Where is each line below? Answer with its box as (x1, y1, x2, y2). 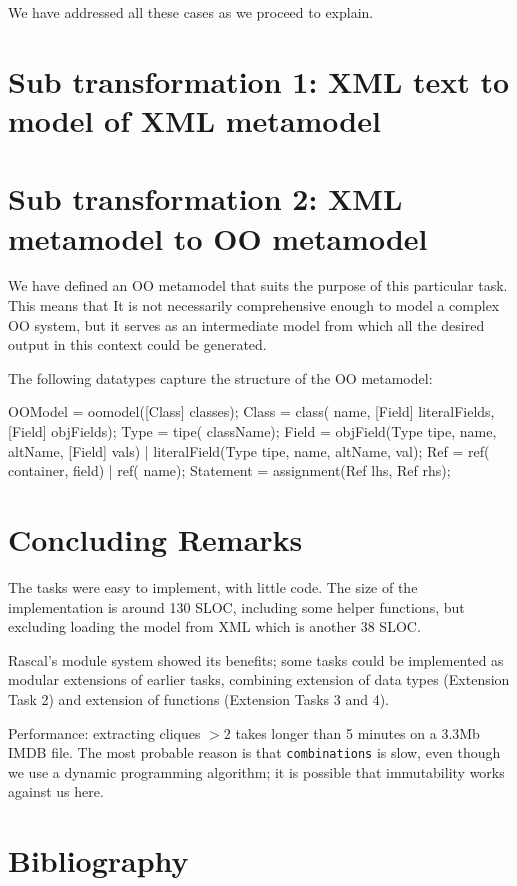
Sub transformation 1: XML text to (8, 60, 510, 101)
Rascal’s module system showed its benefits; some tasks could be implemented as (8, 649, 504, 670)
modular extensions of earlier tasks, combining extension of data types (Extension (8, 669, 510, 690)
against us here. (8, 781, 104, 802)
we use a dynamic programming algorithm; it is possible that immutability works (8, 761, 505, 782)
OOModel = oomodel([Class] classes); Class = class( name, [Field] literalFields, (8, 401, 495, 422)
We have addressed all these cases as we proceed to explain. (8, 2, 374, 22)
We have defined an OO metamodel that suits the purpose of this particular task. (8, 275, 508, 296)
